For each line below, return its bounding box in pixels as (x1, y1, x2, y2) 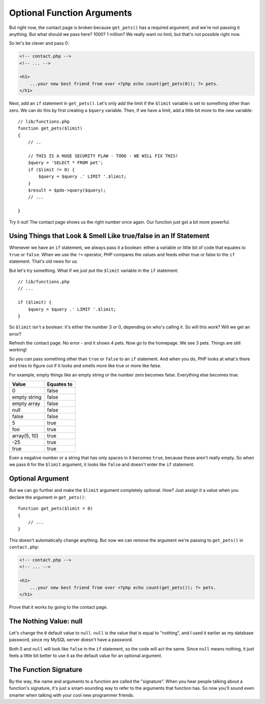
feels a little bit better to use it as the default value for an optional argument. (9, 653, 162, 659)
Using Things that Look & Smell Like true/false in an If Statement (9, 232, 210, 240)
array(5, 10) (12, 433, 39, 439)
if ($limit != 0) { (27, 167, 75, 172)
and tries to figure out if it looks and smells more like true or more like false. (9, 363, 161, 369)
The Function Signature (9, 665, 83, 674)
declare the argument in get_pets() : (9, 494, 86, 500)
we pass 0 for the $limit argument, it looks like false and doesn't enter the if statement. (9, 461, 195, 467)
